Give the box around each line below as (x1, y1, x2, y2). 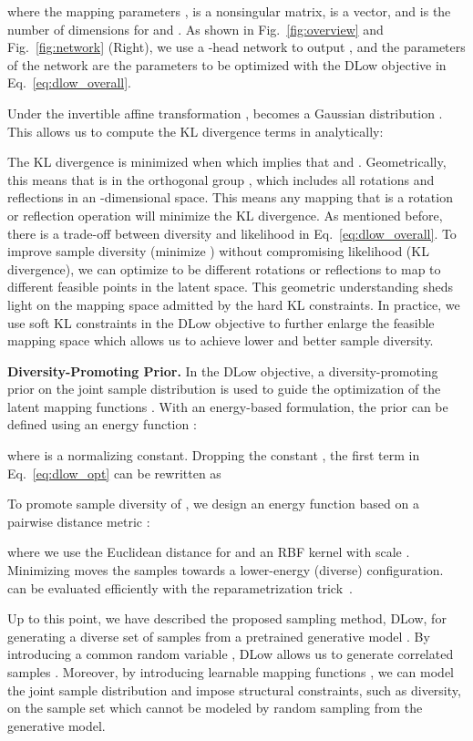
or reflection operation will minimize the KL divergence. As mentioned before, (7, 205, 443, 224)
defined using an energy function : (7, 415, 197, 434)
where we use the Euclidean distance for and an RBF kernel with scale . (7, 542, 410, 561)
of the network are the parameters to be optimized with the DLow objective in (7, 55, 447, 74)
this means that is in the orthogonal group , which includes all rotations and (7, 170, 435, 189)
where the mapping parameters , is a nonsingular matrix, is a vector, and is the (7, 2, 451, 20)
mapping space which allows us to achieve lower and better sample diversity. (7, 331, 434, 350)
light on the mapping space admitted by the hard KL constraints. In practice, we (7, 294, 460, 314)
